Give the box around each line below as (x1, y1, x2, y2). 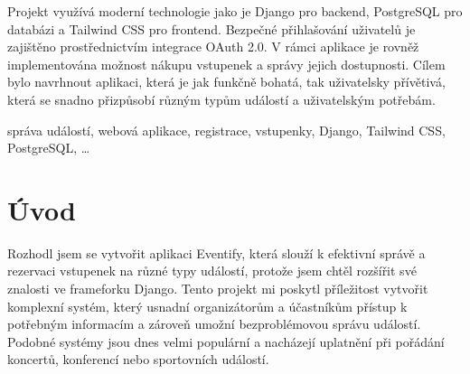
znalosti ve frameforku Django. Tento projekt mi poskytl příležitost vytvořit (7, 279, 428, 298)
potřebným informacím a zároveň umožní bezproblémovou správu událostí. (7, 314, 421, 333)
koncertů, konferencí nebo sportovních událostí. (7, 350, 269, 369)
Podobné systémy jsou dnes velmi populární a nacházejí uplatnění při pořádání (7, 332, 445, 351)
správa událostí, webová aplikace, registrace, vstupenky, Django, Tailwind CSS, (7, 120, 446, 139)
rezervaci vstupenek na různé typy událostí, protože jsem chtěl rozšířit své (7, 261, 417, 280)
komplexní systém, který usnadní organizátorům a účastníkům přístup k (7, 296, 408, 315)
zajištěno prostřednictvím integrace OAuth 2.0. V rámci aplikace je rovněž (7, 37, 419, 56)
